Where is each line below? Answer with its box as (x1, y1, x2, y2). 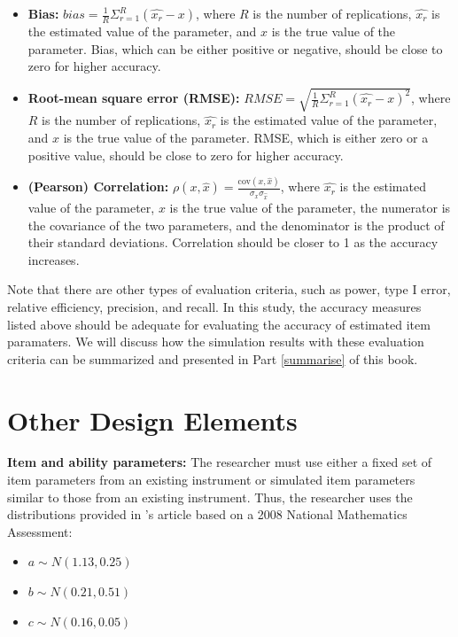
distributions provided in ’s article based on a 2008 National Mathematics (7, 505, 408, 524)
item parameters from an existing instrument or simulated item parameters (7, 470, 415, 489)
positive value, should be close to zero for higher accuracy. (27, 145, 344, 164)
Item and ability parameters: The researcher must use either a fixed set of (7, 453, 432, 471)
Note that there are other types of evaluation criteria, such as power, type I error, (7, 280, 451, 299)
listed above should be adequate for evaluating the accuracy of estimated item (7, 315, 431, 333)
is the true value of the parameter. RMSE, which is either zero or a (63, 128, 429, 146)
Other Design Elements (7, 401, 298, 438)
